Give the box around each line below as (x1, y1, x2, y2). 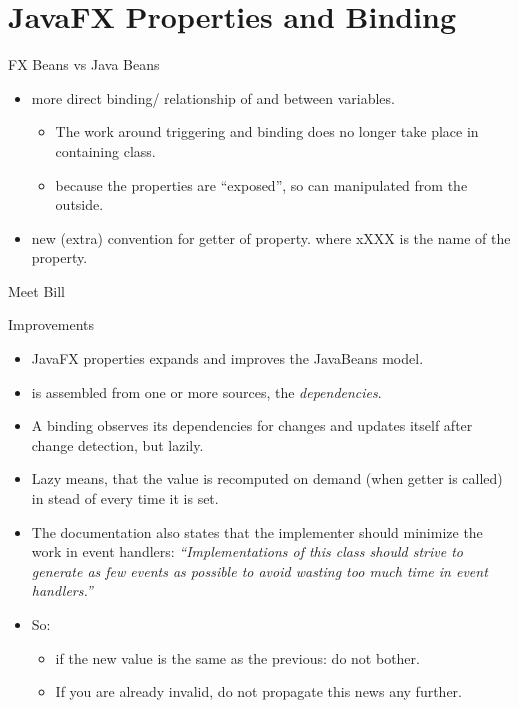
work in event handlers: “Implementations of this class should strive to (31, 541, 464, 562)
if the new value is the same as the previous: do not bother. (55, 647, 420, 668)
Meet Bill (8, 280, 65, 301)
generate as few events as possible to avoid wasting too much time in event (31, 560, 488, 581)
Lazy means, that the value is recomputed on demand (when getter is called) (31, 468, 503, 489)
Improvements (8, 314, 95, 335)
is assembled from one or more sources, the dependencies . (31, 381, 382, 402)
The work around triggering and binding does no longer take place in (55, 121, 479, 142)
